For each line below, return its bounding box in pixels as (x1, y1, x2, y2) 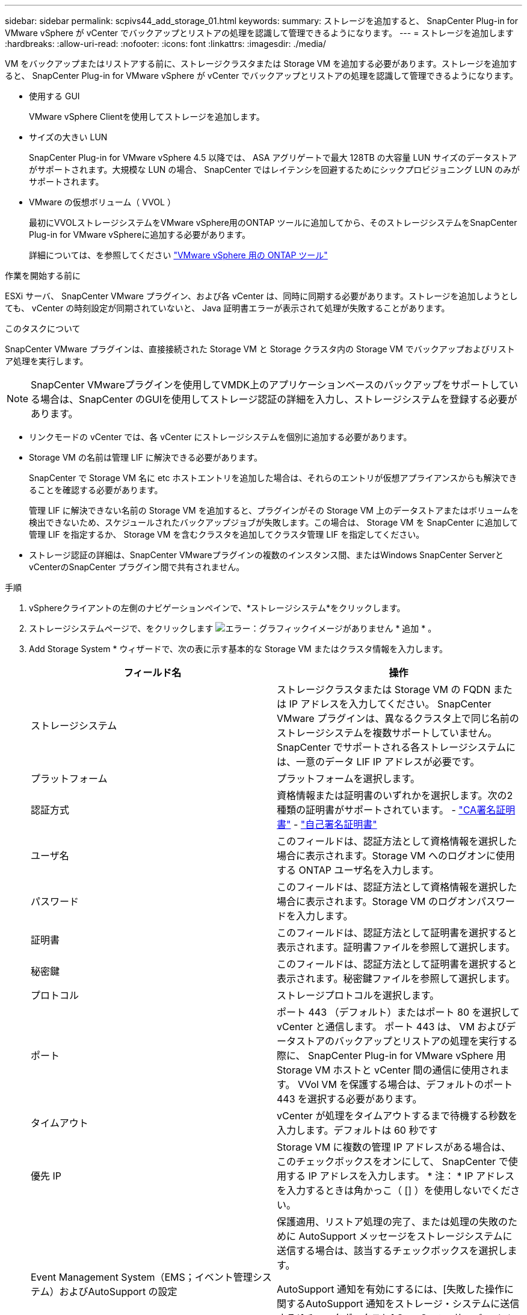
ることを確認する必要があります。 (29, 485, 163, 495)
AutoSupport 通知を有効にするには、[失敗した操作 (277, 1283, 505, 1295)
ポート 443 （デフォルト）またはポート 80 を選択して (277, 1006, 520, 1018)
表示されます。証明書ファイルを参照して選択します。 (277, 941, 516, 953)
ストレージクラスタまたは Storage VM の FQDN (277, 683, 491, 695)
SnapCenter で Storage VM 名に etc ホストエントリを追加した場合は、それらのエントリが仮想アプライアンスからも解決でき (29, 473, 517, 483)
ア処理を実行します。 (5, 356, 88, 366)
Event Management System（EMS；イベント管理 (31, 1271, 253, 1283)
